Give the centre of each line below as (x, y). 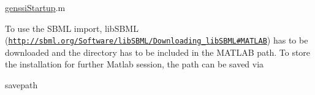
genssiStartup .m (35, 7)
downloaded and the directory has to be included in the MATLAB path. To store (158, 52)
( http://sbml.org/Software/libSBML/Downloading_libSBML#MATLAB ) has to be (157, 40)
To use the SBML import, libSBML (72, 28)
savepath (21, 85)
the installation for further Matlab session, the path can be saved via (135, 64)
